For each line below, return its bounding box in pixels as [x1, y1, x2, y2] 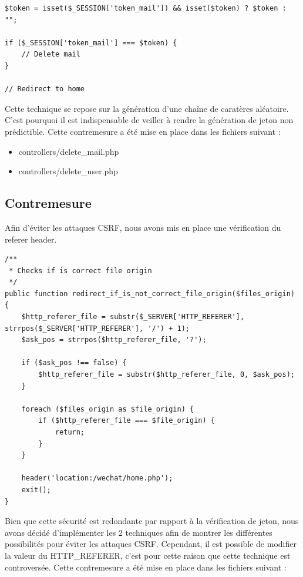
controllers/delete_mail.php [18, 145, 119, 157]
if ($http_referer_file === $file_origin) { [38, 416, 215, 425]
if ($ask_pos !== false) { [21, 359, 127, 367]
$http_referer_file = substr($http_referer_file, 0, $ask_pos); [38, 370, 295, 379]
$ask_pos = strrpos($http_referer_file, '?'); [21, 336, 207, 344]
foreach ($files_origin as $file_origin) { [21, 404, 194, 413]
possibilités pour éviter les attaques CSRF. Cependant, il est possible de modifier [5, 538, 297, 550]
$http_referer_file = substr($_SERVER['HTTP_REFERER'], [21, 313, 245, 321]
